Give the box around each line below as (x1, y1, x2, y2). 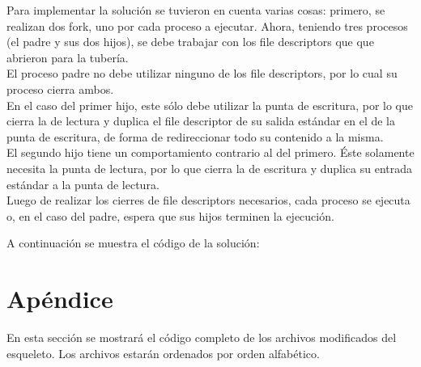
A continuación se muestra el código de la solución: (6, 234, 260, 251)
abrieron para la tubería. (6, 49, 129, 65)
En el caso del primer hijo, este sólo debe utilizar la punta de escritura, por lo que (6, 96, 414, 113)
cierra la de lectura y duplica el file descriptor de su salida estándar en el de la (6, 112, 396, 129)
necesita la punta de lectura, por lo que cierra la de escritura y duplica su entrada (6, 159, 413, 176)
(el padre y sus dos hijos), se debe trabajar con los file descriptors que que (6, 33, 374, 50)
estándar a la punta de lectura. (6, 175, 159, 192)
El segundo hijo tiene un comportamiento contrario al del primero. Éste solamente (6, 144, 415, 161)
